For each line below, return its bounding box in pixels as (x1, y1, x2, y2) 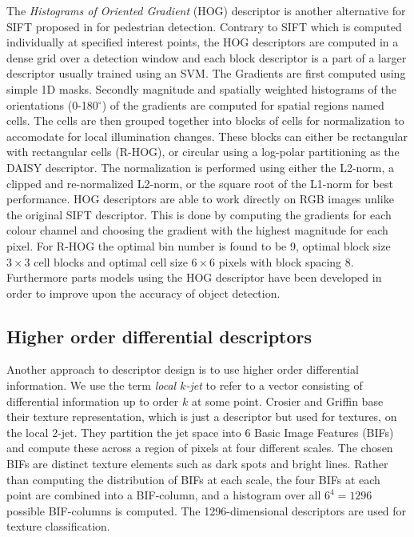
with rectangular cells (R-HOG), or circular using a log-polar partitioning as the (6, 143, 400, 160)
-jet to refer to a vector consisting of (185, 377, 363, 394)
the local (6, 423, 49, 440)
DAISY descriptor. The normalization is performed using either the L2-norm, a (6, 158, 395, 175)
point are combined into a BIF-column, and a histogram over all (6, 487, 321, 503)
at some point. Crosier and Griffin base (191, 392, 384, 409)
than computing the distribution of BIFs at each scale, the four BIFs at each (6, 471, 380, 487)
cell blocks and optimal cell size (34, 253, 188, 270)
